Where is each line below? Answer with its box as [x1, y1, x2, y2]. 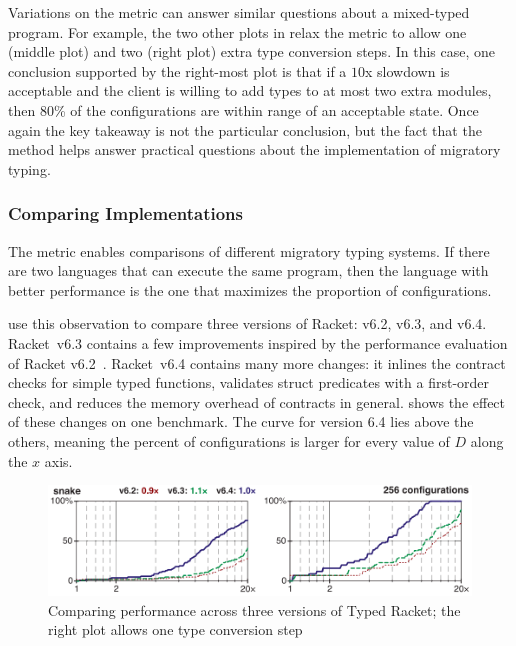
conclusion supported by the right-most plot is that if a [8, 60, 347, 81]
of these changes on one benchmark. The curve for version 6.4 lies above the [8, 411, 474, 432]
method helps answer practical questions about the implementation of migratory [8, 139, 501, 160]
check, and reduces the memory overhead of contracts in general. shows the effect [8, 391, 506, 412]
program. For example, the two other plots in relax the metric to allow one [8, 21, 467, 42]
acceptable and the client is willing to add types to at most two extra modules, [8, 80, 492, 101]
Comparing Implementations [8, 201, 243, 226]
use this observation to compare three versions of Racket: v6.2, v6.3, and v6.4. [8, 313, 487, 334]
